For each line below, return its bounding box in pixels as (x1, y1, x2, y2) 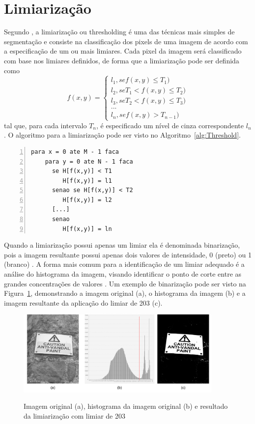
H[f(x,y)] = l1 (62, 177, 112, 184)
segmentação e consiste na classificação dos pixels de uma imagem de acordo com (4, 36, 248, 46)
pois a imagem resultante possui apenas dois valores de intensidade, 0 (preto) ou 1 (4, 249, 252, 259)
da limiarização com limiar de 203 (24, 410, 125, 421)
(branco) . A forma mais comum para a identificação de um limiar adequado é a (4, 259, 245, 269)
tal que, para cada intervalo (4, 120, 87, 130)
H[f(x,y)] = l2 (62, 196, 112, 203)
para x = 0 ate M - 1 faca (31, 148, 119, 155)
